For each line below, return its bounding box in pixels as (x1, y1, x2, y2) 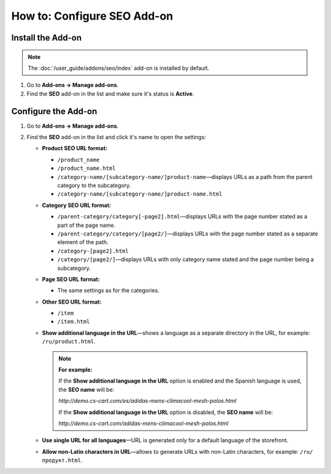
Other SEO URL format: (42, 298, 102, 305)
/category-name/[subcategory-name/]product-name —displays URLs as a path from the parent (57, 173, 313, 180)
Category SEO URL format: (42, 201, 112, 208)
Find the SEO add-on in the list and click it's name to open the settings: (26, 134, 207, 141)
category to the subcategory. (57, 182, 131, 189)
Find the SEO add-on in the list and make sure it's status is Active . (26, 90, 194, 97)
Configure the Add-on (11, 106, 97, 117)
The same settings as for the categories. (57, 287, 159, 294)
